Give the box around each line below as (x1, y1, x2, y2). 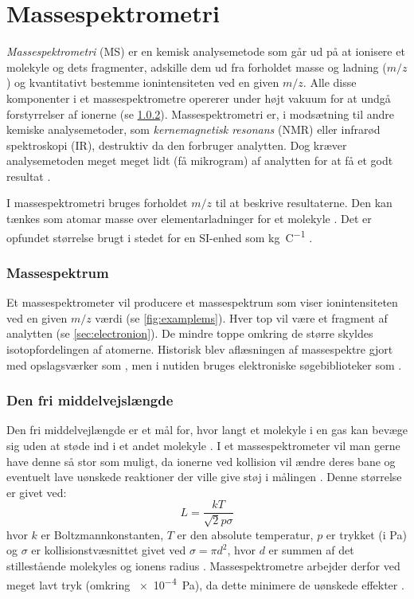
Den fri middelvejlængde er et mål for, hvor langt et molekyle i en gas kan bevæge (6, 421, 408, 438)
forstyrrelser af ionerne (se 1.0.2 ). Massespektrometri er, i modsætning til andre (6, 105, 395, 122)
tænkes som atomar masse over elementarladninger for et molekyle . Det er (6, 210, 372, 227)
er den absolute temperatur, (177, 526, 314, 542)
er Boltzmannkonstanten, (41, 526, 164, 542)
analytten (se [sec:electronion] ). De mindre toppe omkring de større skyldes (6, 325, 373, 342)
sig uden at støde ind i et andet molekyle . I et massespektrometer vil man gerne (6, 437, 400, 453)
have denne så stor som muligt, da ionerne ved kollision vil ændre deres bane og (6, 452, 396, 469)
